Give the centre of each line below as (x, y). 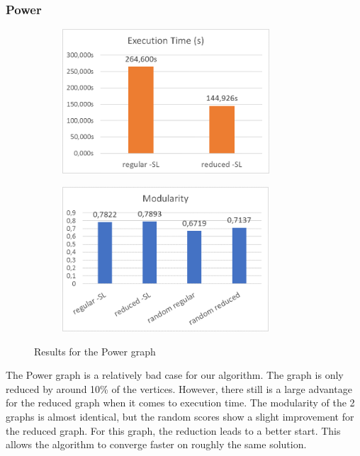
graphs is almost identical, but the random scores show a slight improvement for (180, 416)
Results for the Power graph (95, 351)
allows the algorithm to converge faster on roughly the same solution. (156, 444)
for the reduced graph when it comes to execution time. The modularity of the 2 (180, 403)
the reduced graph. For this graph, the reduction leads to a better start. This (173, 430)
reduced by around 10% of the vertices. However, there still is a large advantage (179, 388)
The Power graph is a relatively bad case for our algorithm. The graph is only (175, 375)
